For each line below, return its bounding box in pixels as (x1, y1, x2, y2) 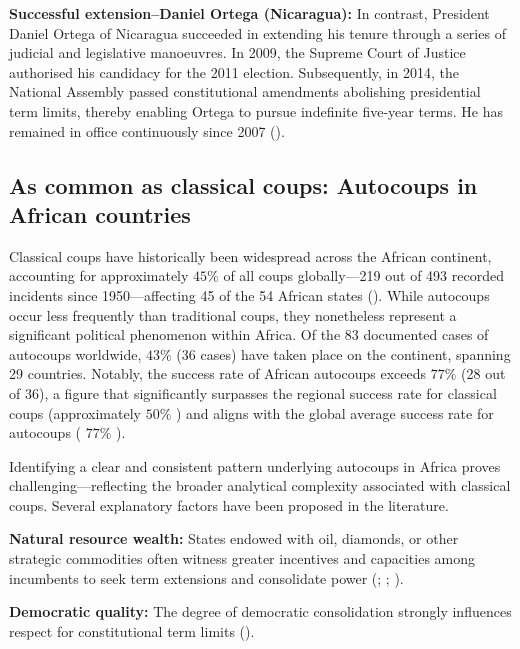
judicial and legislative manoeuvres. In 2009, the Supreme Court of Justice (9, 42, 466, 63)
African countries (9, 198, 191, 229)
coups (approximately (9, 402, 141, 423)
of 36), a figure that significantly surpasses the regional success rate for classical (9, 382, 497, 403)
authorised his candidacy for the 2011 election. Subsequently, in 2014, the (9, 61, 459, 82)
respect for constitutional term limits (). (9, 620, 255, 641)
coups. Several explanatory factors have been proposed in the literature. (9, 494, 449, 515)
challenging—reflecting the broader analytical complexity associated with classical (9, 475, 511, 496)
